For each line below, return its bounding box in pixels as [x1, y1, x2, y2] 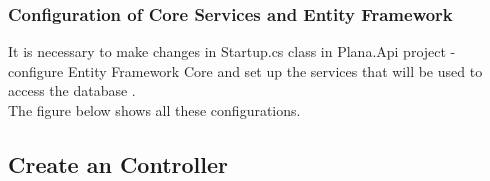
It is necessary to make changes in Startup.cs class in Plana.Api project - [8, 41, 456, 62]
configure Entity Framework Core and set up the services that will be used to [8, 60, 483, 81]
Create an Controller [8, 148, 229, 179]
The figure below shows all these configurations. [8, 100, 301, 120]
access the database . [8, 80, 136, 101]
